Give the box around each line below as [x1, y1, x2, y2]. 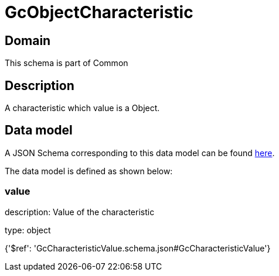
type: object [5, 225, 51, 235]
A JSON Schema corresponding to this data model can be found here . [5, 147, 275, 158]
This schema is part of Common [5, 58, 128, 68]
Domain [5, 33, 51, 48]
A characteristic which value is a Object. [5, 103, 160, 113]
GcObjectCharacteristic [5, 2, 193, 22]
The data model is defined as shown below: [5, 165, 173, 176]
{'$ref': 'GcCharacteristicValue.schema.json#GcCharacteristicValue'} [5, 243, 271, 253]
